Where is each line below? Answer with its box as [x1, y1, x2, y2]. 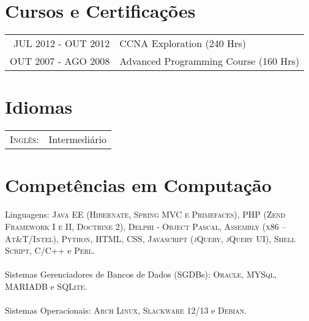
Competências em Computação [5, 172, 272, 197]
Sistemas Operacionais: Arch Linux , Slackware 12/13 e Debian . [5, 304, 247, 317]
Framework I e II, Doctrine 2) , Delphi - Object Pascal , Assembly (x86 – [5, 220, 286, 232]
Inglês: [10, 132, 39, 147]
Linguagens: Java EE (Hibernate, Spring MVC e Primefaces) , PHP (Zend [5, 208, 286, 221]
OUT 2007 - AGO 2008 [10, 54, 110, 68]
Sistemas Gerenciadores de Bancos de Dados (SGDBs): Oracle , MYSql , [5, 268, 277, 281]
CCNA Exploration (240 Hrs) [119, 36, 246, 51]
